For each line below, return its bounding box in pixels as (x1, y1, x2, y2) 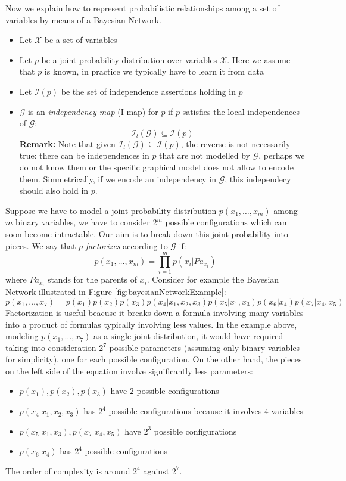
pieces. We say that (5, 239, 76, 252)
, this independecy (225, 172, 291, 185)
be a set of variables (44, 33, 117, 46)
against (143, 464, 170, 477)
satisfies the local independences (182, 105, 300, 117)
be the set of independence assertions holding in (61, 85, 236, 97)
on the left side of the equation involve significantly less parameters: (5, 364, 253, 377)
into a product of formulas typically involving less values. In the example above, (5, 318, 297, 330)
